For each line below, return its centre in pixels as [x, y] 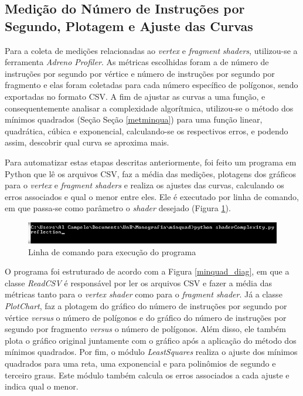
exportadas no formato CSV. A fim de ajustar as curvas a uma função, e [135, 96]
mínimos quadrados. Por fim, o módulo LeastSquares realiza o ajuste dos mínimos [151, 352]
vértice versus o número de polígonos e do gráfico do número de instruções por [146, 317]
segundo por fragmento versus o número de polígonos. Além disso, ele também [145, 329]
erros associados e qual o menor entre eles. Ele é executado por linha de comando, [152, 196]
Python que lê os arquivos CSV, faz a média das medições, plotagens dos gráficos [150, 173]
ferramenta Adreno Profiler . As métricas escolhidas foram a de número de [137, 62]
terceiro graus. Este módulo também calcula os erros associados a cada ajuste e [147, 375]
